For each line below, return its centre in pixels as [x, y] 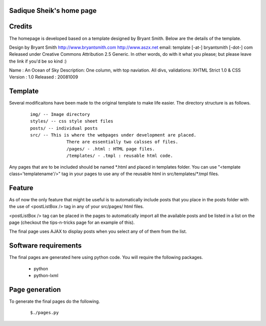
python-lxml [46, 276]
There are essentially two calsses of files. [122, 142]
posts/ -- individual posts [64, 128]
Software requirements [45, 246]
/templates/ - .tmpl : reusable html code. [120, 156]
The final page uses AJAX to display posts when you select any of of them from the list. [98, 231]
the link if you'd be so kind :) [38, 61]
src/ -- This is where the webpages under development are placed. [113, 135]
